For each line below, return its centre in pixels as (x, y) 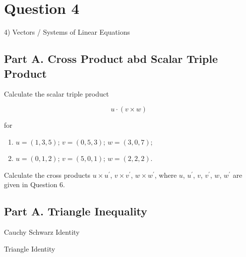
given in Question (31, 184)
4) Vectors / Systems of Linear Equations (67, 32)
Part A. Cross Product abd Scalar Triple (111, 59)
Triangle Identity (30, 248)
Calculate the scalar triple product (57, 94)
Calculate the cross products (47, 175)
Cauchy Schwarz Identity (42, 232)
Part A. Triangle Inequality (76, 211)
